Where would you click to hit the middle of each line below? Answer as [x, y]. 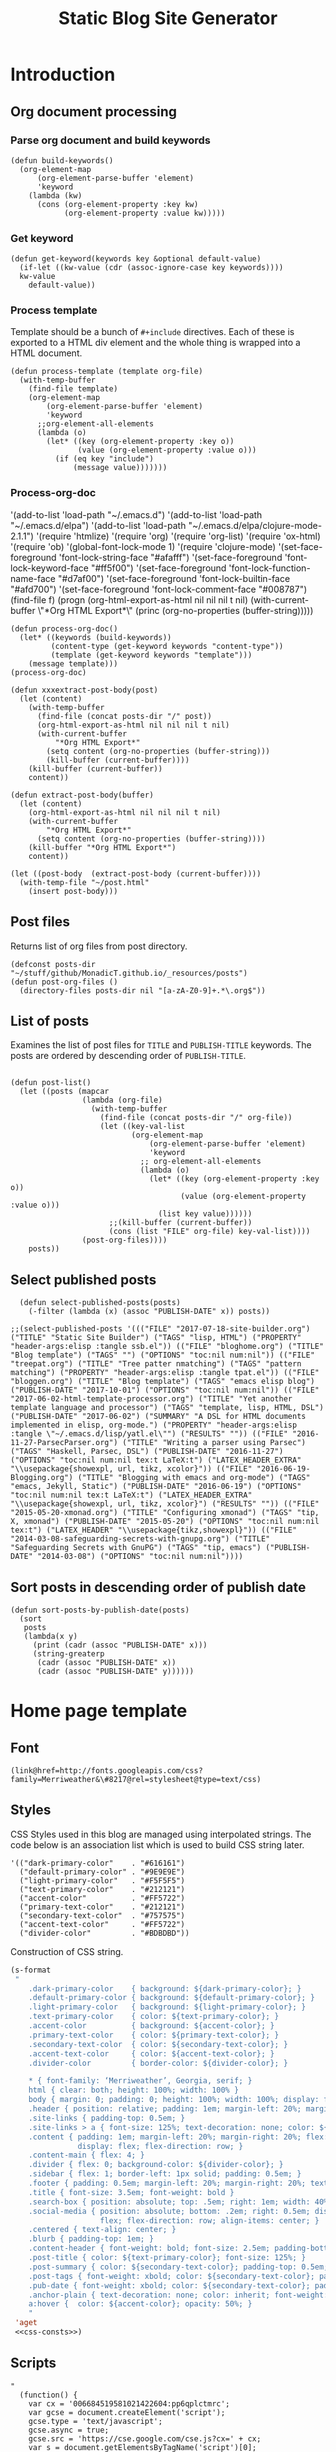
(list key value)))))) [205, 1214]
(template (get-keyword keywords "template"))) [151, 655]
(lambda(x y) [50, 1637]
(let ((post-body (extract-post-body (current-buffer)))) [136, 873]
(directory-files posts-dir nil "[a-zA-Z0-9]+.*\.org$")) [143, 990]
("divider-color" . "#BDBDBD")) [104, 1933]
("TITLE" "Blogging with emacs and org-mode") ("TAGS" [194, 1478]
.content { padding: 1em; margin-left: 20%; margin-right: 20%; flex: [178, 2137]
